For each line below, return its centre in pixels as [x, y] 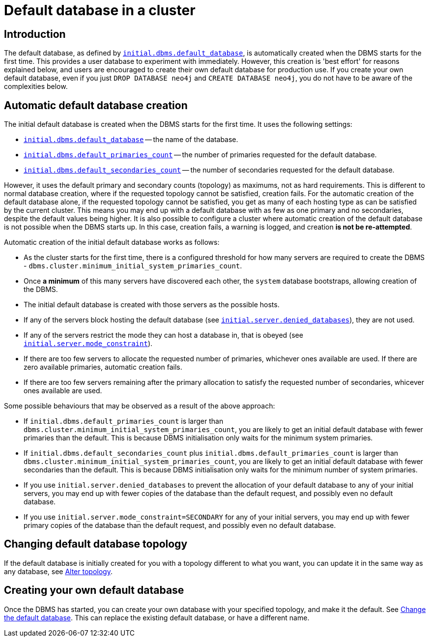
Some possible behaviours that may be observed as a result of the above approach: [140, 406]
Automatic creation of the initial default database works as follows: [112, 242]
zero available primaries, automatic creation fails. [103, 367]
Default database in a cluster [100, 10]
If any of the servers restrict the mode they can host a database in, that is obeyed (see [163, 335]
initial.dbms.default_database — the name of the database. [131, 140]
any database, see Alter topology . [58, 571]
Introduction [35, 34]
